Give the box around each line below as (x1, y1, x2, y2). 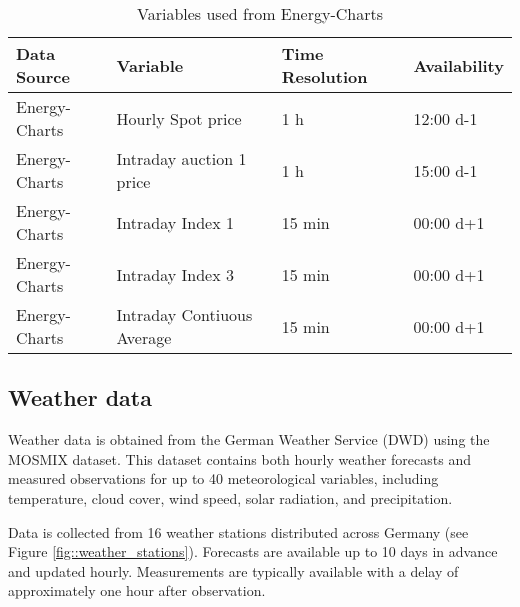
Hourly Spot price (116, 106, 242, 130)
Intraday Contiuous (116, 303, 253, 326)
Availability (413, 53, 504, 77)
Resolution (281, 65, 368, 88)
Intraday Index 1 (116, 210, 234, 234)
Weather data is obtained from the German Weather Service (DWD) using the (8, 429, 490, 450)
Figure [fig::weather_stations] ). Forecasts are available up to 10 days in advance (8, 541, 498, 562)
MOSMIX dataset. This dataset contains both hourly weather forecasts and (8, 448, 471, 469)
